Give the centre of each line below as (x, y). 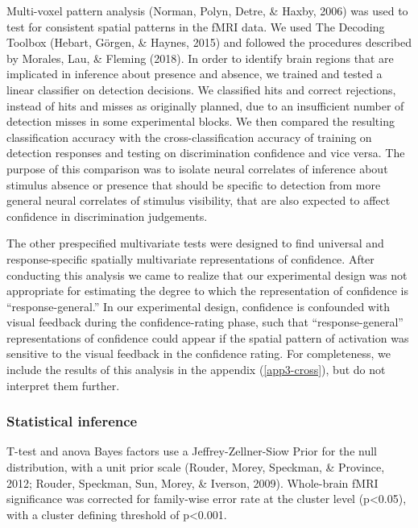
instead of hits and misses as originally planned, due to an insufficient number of (205, 105)
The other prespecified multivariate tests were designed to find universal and (195, 243)
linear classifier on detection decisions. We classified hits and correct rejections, (201, 89)
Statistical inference (72, 421)
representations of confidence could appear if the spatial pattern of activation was (208, 337)
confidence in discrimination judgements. (107, 216)
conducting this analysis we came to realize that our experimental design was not (207, 274)
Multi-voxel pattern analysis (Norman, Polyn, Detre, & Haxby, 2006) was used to (207, 10)
